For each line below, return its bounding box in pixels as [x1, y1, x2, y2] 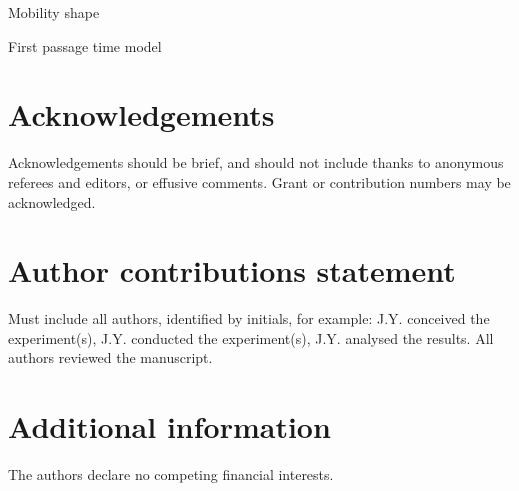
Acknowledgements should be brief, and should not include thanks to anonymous [8, 152, 504, 173]
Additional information [8, 406, 331, 447]
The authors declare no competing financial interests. [8, 464, 334, 485]
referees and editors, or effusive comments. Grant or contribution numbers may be [8, 171, 511, 192]
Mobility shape [8, 2, 100, 22]
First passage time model [8, 35, 162, 56]
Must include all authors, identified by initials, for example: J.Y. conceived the [8, 308, 490, 329]
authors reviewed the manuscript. [8, 347, 213, 368]
